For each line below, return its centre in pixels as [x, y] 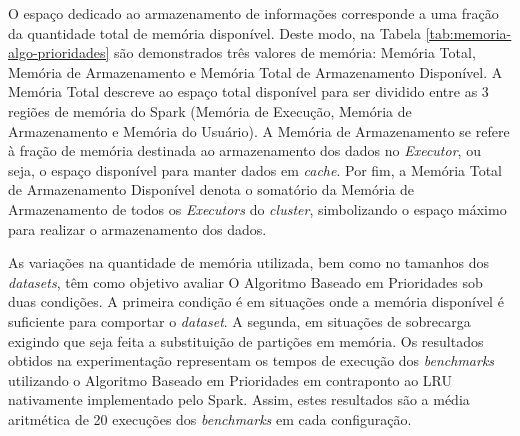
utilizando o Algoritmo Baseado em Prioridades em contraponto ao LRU [230, 379]
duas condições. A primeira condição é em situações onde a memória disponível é [256, 301]
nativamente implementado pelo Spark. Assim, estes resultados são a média [239, 399]
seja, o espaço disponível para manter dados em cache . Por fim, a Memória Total [255, 169]
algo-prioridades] [59, 52]
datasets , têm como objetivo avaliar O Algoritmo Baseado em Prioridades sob [245, 281]
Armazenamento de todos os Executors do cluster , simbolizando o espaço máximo [257, 208]
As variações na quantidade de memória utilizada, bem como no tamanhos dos [249, 262]
